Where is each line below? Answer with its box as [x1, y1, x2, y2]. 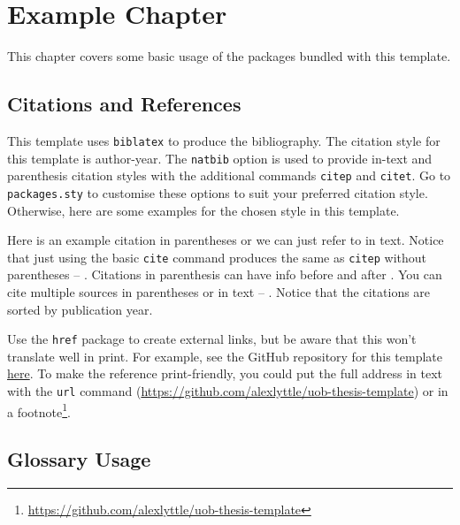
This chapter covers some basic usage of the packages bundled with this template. [7, 47, 451, 65]
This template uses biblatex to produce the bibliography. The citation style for [7, 131, 441, 149]
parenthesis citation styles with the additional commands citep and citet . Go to [7, 166, 451, 185]
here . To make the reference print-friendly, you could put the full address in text [7, 364, 442, 383]
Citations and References [7, 90, 241, 118]
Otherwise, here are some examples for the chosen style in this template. [7, 201, 400, 219]
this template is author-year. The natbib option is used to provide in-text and [7, 148, 433, 167]
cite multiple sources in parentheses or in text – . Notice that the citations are [7, 282, 431, 301]
